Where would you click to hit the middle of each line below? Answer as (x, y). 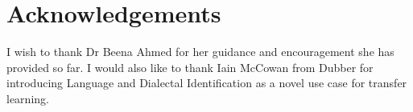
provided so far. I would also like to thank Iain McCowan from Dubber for (190, 67)
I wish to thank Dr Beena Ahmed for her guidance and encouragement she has (200, 52)
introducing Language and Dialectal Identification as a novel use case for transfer (207, 83)
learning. (28, 98)
